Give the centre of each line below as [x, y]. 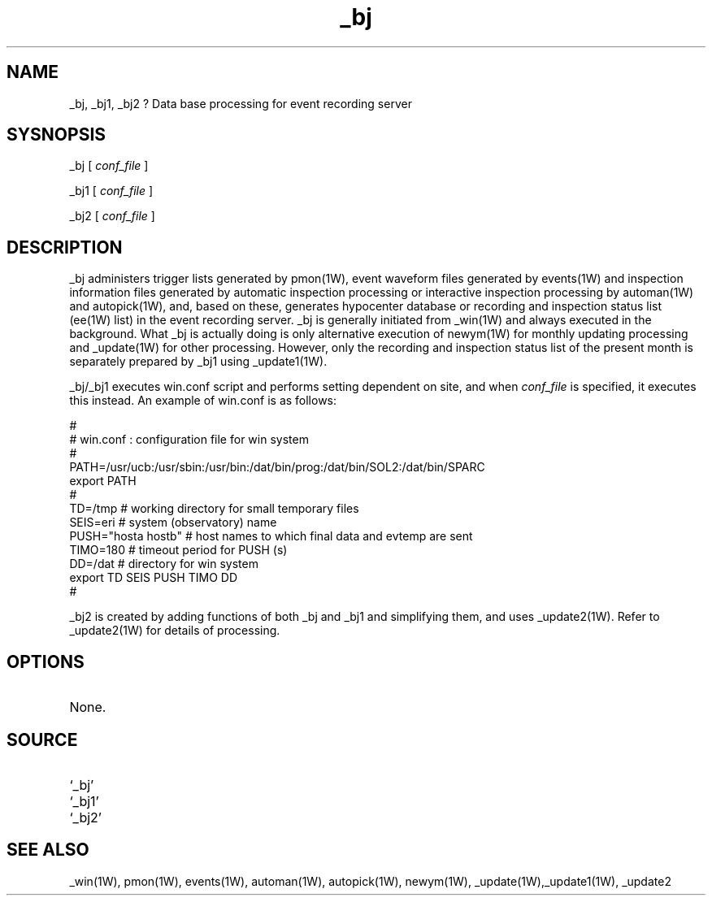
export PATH [103, 481]
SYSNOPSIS [56, 135]
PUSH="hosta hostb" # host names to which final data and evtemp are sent [271, 536]
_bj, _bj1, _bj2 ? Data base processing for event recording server [241, 103]
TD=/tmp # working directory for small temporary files [214, 509]
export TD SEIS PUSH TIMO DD [153, 578]
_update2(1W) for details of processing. [175, 631]
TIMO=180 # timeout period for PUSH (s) [178, 550]
